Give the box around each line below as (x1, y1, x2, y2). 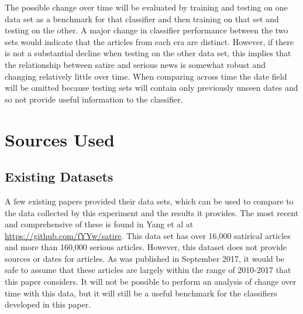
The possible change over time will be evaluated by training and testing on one (5, 1, 288, 13)
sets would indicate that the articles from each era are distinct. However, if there (5, 35, 294, 47)
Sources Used (5, 127, 115, 151)
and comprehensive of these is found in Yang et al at (5, 218, 194, 230)
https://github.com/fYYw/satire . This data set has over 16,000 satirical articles (5, 229, 291, 241)
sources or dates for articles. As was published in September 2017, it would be (5, 252, 284, 264)
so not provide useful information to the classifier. (5, 93, 183, 105)
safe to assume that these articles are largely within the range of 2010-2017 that (5, 264, 291, 276)
